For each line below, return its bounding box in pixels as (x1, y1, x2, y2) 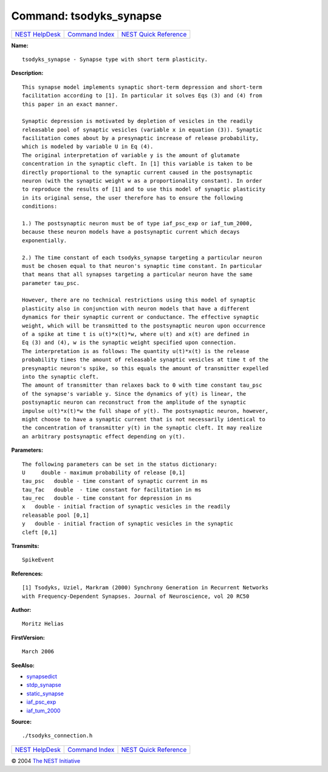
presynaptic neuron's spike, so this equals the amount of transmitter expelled (22, 365, 269, 371)
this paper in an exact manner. (22, 100, 118, 108)
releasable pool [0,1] (22, 511, 90, 519)
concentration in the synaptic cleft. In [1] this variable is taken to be (22, 160, 253, 167)
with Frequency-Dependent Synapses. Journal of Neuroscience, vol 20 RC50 (22, 592, 250, 600)
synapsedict (26, 673, 58, 680)
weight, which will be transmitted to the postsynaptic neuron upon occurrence (22, 322, 265, 329)
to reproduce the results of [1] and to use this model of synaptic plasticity (22, 186, 265, 193)
